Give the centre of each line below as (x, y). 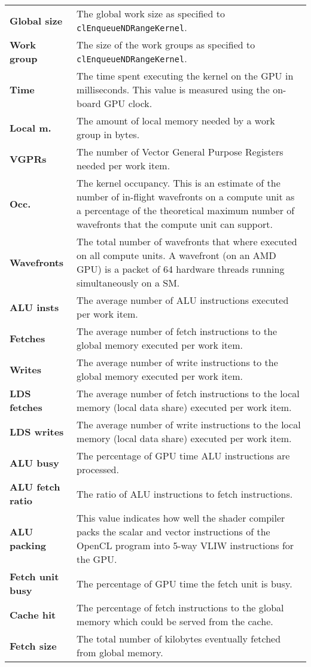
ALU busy (34, 462)
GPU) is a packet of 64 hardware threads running (181, 269)
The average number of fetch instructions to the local (188, 393)
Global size (36, 20)
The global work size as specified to (151, 13)
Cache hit (33, 614)
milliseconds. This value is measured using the (173, 89)
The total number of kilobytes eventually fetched (179, 639)
